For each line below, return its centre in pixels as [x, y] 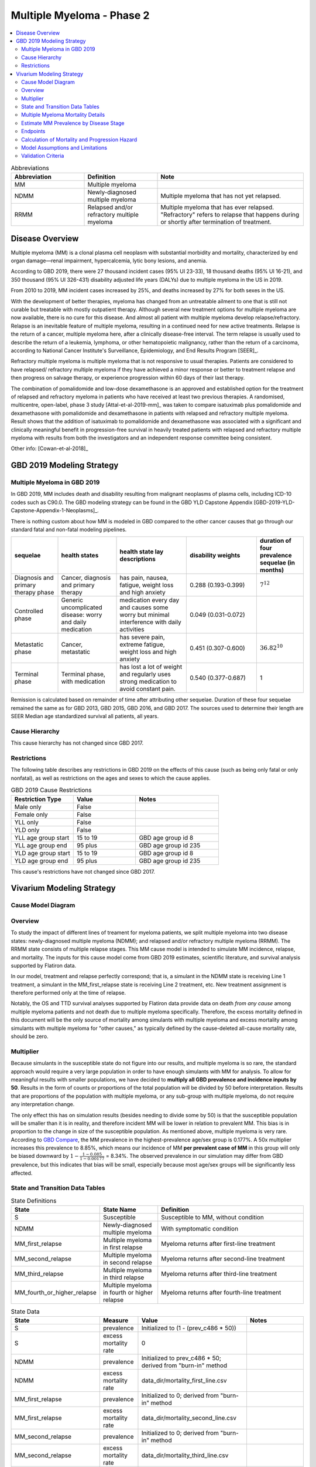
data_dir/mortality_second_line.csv [189, 1418]
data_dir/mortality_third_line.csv [185, 1455]
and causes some [144, 607]
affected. [22, 1173]
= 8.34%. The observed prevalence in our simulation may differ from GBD [195, 1156]
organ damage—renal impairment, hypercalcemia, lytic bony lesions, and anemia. [109, 261]
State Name [120, 1210]
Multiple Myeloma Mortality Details [63, 115]
